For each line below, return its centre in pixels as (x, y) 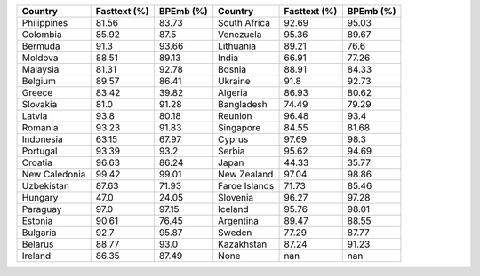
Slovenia (236, 197)
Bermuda (41, 46)
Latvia (35, 116)
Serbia (232, 151)
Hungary (40, 197)
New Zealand (246, 174)
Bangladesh (243, 104)
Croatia (37, 162)
